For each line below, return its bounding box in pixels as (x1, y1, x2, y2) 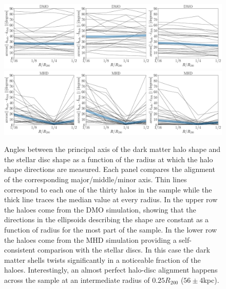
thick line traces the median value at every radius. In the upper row (4, 194, 218, 205)
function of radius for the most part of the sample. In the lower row (4, 224, 217, 235)
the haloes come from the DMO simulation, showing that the (4, 204, 196, 215)
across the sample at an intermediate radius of (4, 275, 150, 285)
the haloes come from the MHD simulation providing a (4, 234, 177, 245)
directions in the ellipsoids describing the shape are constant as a (4, 214, 209, 225)
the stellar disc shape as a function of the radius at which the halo (4, 153, 213, 164)
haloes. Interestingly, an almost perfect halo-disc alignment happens (4, 264, 218, 275)
